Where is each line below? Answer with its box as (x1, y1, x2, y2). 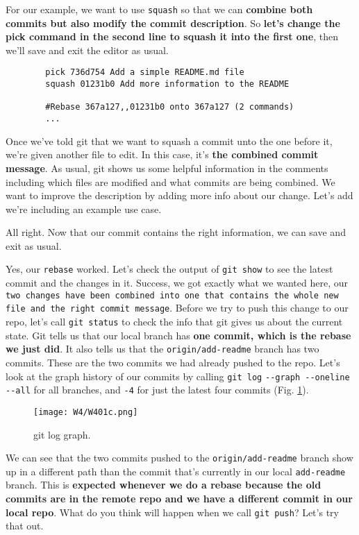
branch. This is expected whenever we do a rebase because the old (6, 477, 322, 492)
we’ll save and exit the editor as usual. (6, 42, 169, 57)
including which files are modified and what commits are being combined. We (6, 174, 335, 189)
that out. (6, 518, 44, 533)
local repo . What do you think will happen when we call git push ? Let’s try (6, 504, 339, 519)
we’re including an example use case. (6, 201, 162, 216)
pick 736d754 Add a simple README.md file (45, 67, 244, 78)
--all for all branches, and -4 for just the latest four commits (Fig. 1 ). (6, 382, 309, 397)
